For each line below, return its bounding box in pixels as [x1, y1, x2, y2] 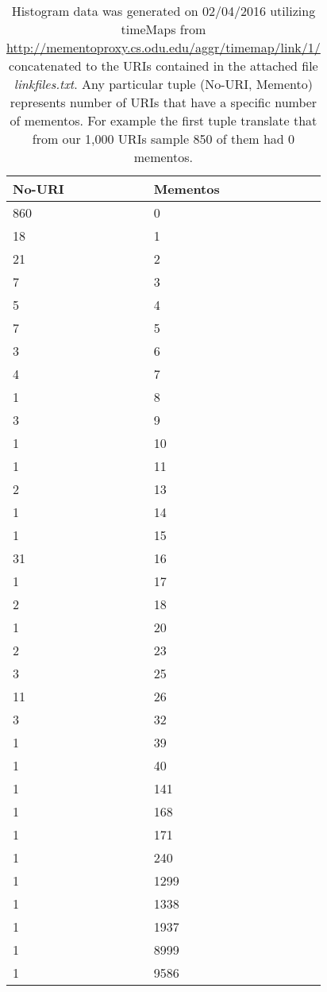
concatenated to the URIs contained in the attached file [9, 56, 318, 75]
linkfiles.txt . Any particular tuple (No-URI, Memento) [13, 75, 313, 93]
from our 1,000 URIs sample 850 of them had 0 [32, 129, 295, 148]
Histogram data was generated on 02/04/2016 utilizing [11, 2, 316, 20]
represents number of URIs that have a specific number [10, 93, 317, 111]
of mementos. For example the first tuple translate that [10, 111, 317, 129]
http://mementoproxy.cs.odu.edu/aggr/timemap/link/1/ [6, 38, 321, 56]
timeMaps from [121, 20, 206, 38]
